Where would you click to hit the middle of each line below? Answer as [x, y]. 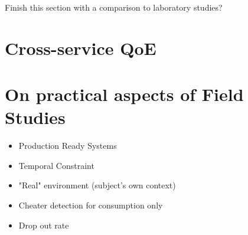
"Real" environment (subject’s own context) [97, 185]
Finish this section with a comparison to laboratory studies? [114, 7]
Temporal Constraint [56, 165]
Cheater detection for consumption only [91, 205]
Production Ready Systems [68, 146]
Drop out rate [44, 225]
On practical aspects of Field [124, 94]
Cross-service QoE [81, 48]
